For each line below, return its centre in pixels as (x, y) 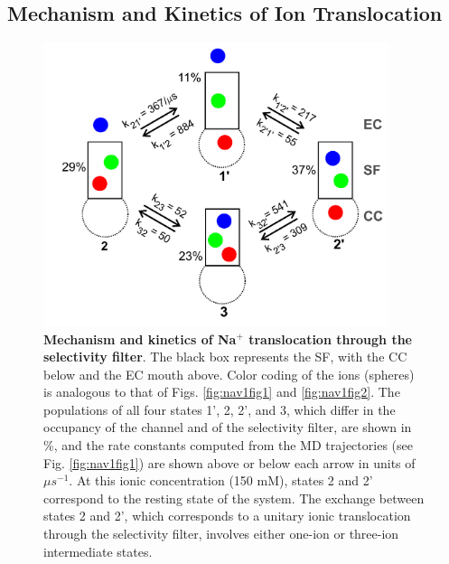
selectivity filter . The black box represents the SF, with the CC (225, 357)
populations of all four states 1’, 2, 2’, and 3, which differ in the (220, 409)
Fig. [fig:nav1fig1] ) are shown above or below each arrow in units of (229, 462)
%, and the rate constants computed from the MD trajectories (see (228, 445)
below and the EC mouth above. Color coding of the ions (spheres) (229, 374)
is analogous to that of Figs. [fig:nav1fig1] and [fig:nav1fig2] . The (222, 392)
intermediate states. (98, 551)
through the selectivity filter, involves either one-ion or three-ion (221, 534)
